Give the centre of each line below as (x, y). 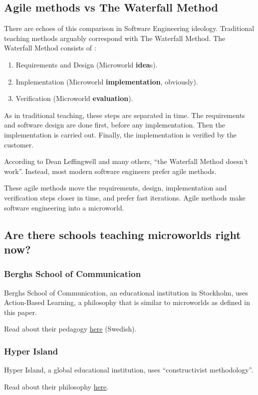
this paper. (20, 312)
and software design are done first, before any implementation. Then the (115, 125)
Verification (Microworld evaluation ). (74, 98)
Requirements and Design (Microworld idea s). (87, 64)
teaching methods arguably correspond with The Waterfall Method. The (115, 38)
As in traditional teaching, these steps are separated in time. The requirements (125, 115)
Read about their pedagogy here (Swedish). (70, 329)
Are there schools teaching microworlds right (123, 234)
